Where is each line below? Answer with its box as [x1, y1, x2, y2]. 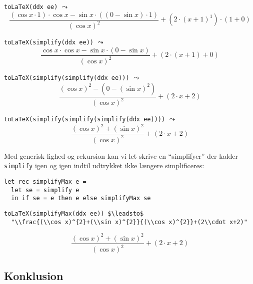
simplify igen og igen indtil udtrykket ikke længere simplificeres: [4, 160, 204, 171]
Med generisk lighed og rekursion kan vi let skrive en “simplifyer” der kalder [4, 150, 238, 161]
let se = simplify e [11, 186, 79, 194]
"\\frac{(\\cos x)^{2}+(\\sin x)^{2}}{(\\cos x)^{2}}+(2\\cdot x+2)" [11, 218, 247, 226]
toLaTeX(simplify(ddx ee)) [4, 39, 93, 46]
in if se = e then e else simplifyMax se [11, 195, 151, 202]
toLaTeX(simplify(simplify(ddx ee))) [4, 74, 129, 82]
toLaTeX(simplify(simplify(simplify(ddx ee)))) [4, 116, 165, 123]
